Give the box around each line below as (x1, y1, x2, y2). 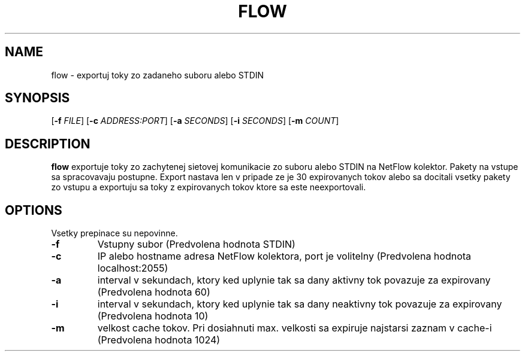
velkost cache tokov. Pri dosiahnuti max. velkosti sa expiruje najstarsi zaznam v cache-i (97, 322, 492, 334)
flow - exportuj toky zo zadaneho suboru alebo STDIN (51, 69, 264, 80)
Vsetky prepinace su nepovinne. (51, 228, 178, 239)
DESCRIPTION (5, 136, 90, 151)
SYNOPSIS (5, 90, 70, 106)
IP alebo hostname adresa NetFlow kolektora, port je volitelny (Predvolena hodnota (97, 250, 472, 263)
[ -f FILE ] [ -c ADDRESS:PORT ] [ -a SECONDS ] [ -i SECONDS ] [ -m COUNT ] (51, 115, 339, 126)
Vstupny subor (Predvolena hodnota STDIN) (97, 238, 295, 251)
